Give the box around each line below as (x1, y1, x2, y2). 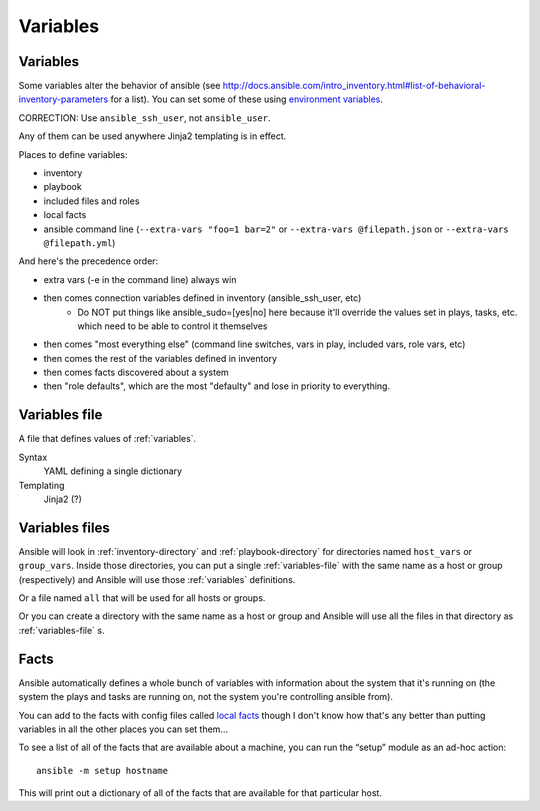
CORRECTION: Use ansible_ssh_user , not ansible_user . (18, 111, 271, 124)
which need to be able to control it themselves (77, 320, 268, 332)
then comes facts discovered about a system (43, 366, 229, 379)
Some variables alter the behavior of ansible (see (18, 80, 221, 92)
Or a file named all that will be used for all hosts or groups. (18, 592, 266, 604)
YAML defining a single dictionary (43, 465, 183, 477)
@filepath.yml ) (43, 236, 116, 249)
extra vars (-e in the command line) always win (43, 273, 237, 285)
